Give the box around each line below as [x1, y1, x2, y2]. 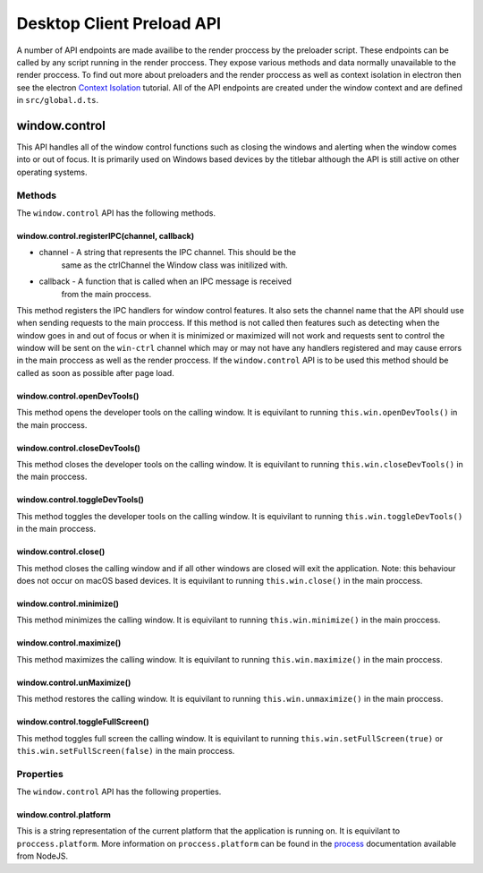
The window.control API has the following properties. [16, 786, 222, 797]
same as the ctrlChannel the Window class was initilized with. [61, 260, 288, 270]
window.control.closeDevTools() [16, 442, 140, 453]
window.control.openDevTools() [16, 390, 140, 401]
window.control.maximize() [16, 638, 122, 648]
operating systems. [16, 167, 88, 177]
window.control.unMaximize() [16, 677, 131, 688]
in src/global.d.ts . [16, 95, 99, 106]
